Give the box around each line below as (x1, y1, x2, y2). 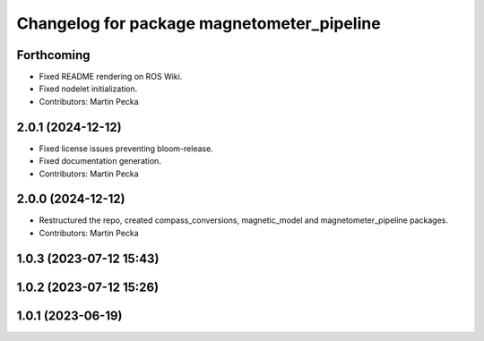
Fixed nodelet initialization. (39, 83, 138, 94)
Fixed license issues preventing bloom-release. (39, 143, 214, 154)
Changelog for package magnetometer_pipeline (16, 13, 381, 33)
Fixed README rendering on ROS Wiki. (39, 72, 183, 82)
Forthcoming (16, 47, 91, 63)
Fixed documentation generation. (39, 156, 161, 166)
